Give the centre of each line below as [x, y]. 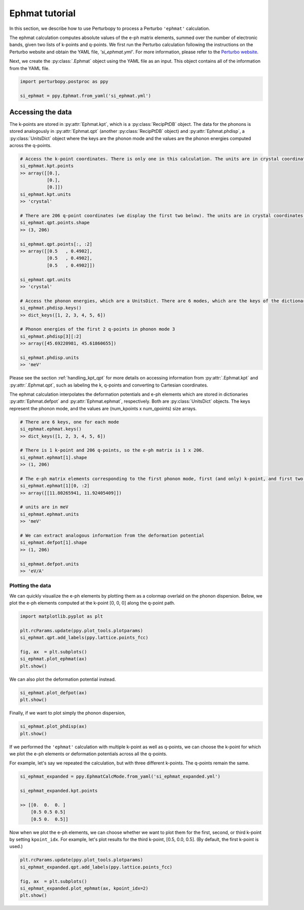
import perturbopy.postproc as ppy [64, 82]
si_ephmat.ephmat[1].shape [53, 457]
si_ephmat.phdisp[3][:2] [51, 336]
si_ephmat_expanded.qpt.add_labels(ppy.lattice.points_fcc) [96, 867]
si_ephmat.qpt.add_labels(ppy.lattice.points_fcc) [84, 638]
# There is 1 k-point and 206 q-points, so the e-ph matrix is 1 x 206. [112, 450]
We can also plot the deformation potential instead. [63, 679]
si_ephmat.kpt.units [45, 194]
